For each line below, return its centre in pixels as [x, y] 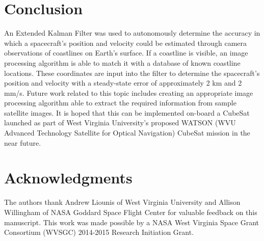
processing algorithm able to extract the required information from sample [120, 103]
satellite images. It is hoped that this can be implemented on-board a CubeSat [127, 112]
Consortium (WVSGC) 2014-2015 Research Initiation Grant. [99, 232]
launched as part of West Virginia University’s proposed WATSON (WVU [120, 123]
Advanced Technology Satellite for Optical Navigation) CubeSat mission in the [127, 133]
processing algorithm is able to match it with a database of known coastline [122, 62]
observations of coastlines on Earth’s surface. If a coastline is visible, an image [126, 53]
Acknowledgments [68, 178]
